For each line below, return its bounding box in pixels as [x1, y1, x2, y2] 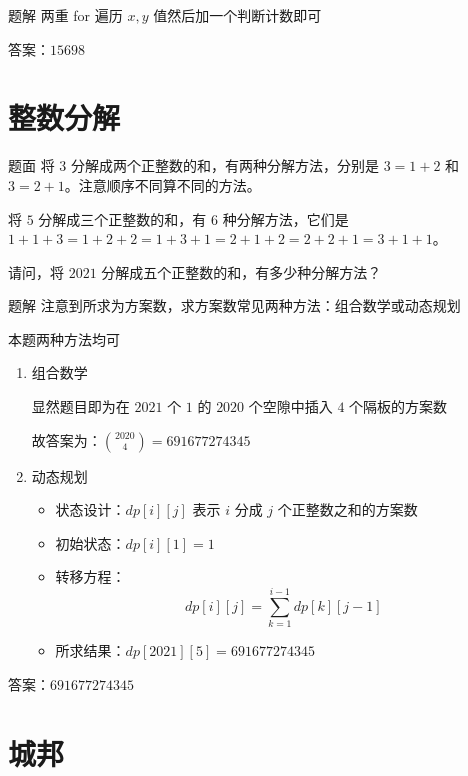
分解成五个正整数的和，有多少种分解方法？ [101, 261, 382, 282]
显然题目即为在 [31, 396, 130, 417]
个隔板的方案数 [349, 396, 448, 417]
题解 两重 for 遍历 [8, 5, 123, 25]
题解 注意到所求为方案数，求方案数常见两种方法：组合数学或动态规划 [8, 295, 461, 316]
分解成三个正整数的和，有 [38, 208, 207, 229]
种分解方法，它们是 [222, 208, 349, 229]
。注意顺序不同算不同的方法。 [64, 174, 261, 195]
